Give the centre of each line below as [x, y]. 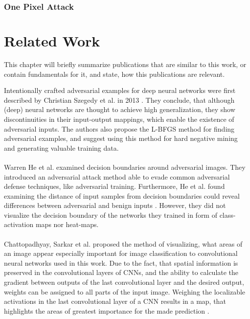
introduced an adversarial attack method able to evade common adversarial [117, 176]
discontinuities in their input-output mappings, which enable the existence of [119, 119]
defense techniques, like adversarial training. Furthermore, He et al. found [114, 186]
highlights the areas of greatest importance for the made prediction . [107, 310]
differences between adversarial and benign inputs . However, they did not [115, 205]
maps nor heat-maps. [67, 224]
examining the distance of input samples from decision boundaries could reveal [122, 195]
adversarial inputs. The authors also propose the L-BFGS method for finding [119, 128]
